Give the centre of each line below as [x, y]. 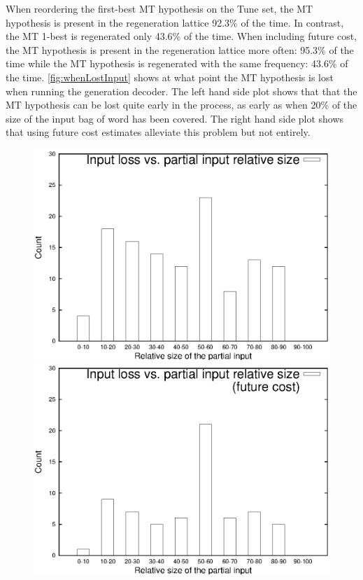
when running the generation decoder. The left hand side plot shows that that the [181, 91]
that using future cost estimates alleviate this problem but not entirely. [158, 132]
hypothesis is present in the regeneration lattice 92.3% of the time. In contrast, [175, 22]
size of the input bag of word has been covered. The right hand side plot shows [175, 118]
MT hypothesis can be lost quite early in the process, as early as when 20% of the [181, 105]
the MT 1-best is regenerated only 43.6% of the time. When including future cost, [181, 36]
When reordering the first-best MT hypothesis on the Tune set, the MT [159, 8]
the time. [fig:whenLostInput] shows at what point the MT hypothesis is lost [170, 77]
